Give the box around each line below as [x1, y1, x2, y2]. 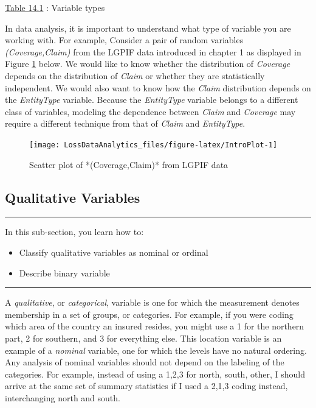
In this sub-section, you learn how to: [5, 225, 144, 238]
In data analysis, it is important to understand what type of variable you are [5, 21, 291, 34]
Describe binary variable [19, 266, 110, 279]
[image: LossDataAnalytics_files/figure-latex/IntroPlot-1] [29, 140, 278, 149]
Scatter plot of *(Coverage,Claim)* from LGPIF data [29, 158, 228, 171]
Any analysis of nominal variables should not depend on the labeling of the [5, 356, 284, 368]
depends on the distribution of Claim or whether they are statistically [5, 69, 265, 82]
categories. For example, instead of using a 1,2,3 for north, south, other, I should [5, 367, 305, 380]
